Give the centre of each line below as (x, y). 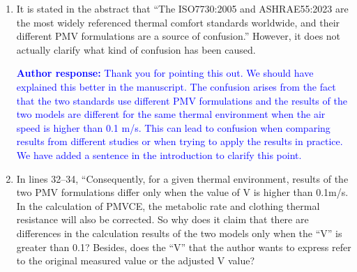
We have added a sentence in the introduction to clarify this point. (159, 154)
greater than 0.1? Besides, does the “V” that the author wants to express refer (184, 247)
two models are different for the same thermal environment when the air (171, 114)
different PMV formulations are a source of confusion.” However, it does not (178, 36)
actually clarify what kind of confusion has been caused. (136, 49)
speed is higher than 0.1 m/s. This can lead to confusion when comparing (173, 127)
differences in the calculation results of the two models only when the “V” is (179, 233)
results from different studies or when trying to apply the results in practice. (180, 141)
